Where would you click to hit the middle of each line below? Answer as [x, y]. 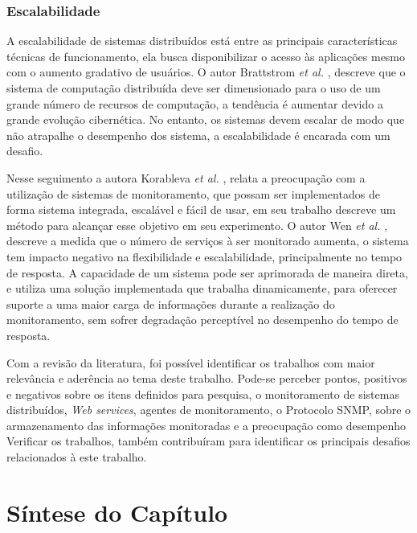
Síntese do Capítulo [117, 512]
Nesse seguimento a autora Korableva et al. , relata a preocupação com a [186, 177]
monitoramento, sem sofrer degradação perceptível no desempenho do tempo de [202, 320]
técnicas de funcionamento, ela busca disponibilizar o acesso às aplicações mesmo [206, 56]
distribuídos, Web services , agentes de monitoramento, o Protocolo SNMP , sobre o [209, 410]
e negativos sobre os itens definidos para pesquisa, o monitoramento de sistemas [203, 394]
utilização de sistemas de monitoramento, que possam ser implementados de [193, 193]
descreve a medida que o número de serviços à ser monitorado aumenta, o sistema [208, 241]
